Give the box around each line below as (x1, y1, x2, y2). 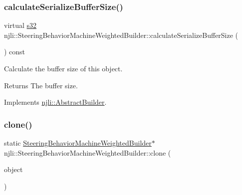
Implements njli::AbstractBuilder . (4, 97, 107, 107)
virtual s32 (4, 20, 37, 30)
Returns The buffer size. (4, 80, 78, 90)
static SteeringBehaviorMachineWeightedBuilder (4, 138, 152, 148)
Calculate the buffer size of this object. (4, 63, 123, 73)
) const (4, 46, 25, 57)
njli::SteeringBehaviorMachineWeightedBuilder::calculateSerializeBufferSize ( (4, 29, 239, 40)
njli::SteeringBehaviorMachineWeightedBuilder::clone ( (4, 147, 171, 158)
